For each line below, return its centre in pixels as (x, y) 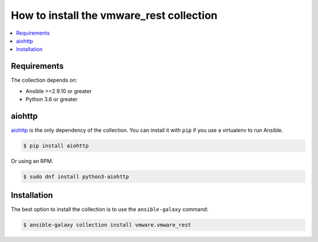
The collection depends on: (44, 80)
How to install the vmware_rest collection (114, 15)
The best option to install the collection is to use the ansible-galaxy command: (110, 210)
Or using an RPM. (32, 161)
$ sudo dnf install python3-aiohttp (76, 176)
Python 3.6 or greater (52, 100)
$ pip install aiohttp (56, 145)
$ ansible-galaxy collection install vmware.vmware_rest (107, 225)
